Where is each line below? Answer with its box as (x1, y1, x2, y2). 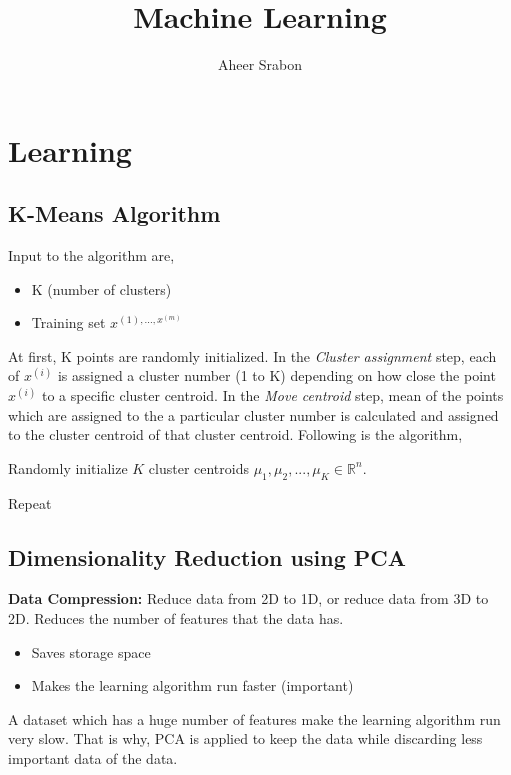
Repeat (8, 492, 52, 513)
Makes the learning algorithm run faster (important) (31, 675, 354, 696)
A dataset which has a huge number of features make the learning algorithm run (8, 708, 501, 729)
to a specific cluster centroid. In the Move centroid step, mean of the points (41, 385, 504, 406)
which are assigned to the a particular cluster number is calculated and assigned (8, 404, 499, 425)
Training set (31, 312, 106, 333)
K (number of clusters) (31, 278, 172, 299)
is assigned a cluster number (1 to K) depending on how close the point (57, 365, 496, 386)
